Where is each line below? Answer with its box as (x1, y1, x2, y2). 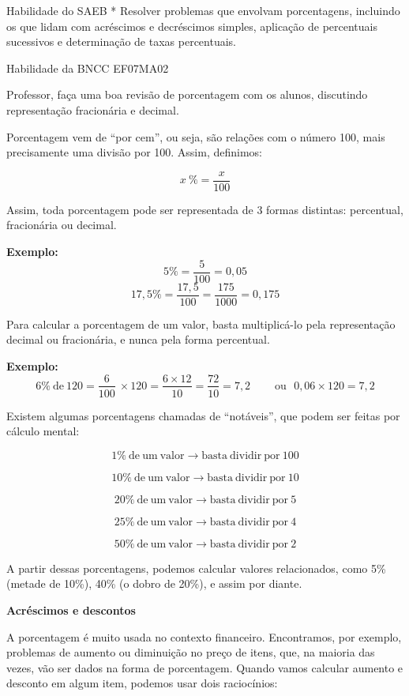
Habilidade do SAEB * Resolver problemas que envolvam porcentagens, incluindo (6, 2, 400, 18)
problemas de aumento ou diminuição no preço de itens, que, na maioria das (6, 644, 375, 660)
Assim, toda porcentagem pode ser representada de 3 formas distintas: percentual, (6, 201, 403, 217)
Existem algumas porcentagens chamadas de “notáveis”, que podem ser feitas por (6, 407, 400, 423)
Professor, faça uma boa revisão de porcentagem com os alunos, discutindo (6, 86, 368, 103)
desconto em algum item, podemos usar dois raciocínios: (6, 675, 278, 691)
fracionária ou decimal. (6, 216, 117, 233)
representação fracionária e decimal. (6, 101, 179, 118)
